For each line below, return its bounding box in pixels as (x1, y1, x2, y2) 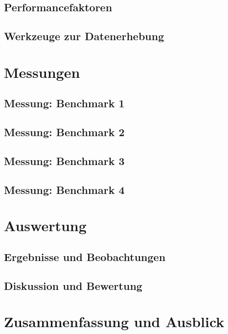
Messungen (4, 62, 80, 82)
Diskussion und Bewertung (4, 278, 142, 293)
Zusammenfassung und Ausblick (4, 311, 225, 332)
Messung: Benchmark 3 (4, 153, 125, 168)
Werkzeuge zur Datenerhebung (4, 28, 164, 44)
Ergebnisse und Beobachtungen (4, 249, 166, 264)
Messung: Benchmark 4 (4, 182, 125, 197)
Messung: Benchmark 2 (4, 124, 125, 140)
